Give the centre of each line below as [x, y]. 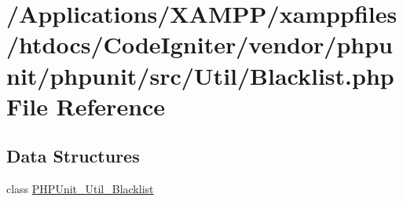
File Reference [86, 106]
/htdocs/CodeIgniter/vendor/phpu [200, 44]
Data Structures [73, 156]
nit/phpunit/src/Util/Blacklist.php [200, 75]
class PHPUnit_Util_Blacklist [80, 189]
